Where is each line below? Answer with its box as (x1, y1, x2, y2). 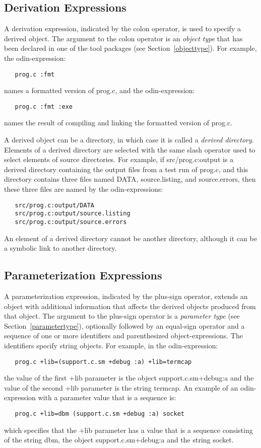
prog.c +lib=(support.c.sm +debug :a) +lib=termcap (15, 358, 192, 365)
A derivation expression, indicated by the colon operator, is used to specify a (4, 23, 241, 34)
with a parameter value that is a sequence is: (38, 392, 176, 403)
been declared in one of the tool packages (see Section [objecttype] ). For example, (4, 43, 257, 53)
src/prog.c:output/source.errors (15, 218, 127, 226)
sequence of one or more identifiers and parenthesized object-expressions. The (4, 330, 243, 341)
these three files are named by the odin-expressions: (4, 184, 163, 194)
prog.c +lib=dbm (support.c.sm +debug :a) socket (15, 410, 184, 417)
